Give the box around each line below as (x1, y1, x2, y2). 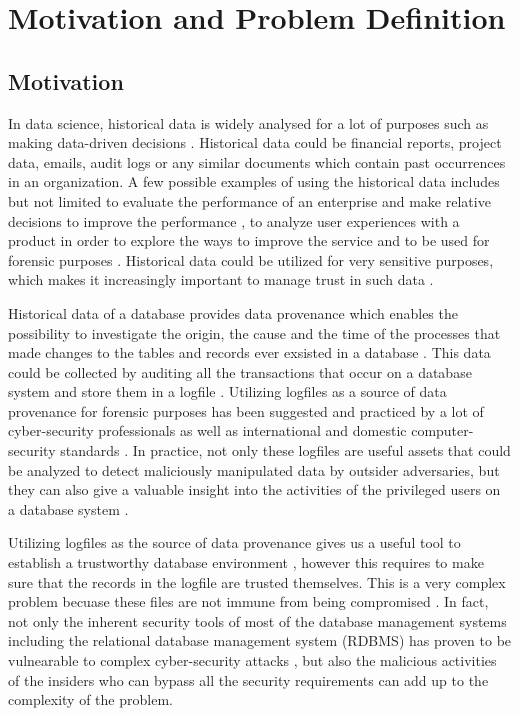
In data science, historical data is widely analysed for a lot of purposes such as (8, 112, 489, 133)
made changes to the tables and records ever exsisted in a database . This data (8, 342, 491, 363)
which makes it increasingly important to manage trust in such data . (8, 269, 434, 290)
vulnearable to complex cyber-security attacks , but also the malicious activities (8, 650, 497, 671)
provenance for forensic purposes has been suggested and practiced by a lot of (8, 400, 484, 421)
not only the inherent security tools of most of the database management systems (8, 610, 507, 631)
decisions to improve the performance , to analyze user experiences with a (8, 210, 460, 231)
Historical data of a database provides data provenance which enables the (8, 302, 458, 323)
